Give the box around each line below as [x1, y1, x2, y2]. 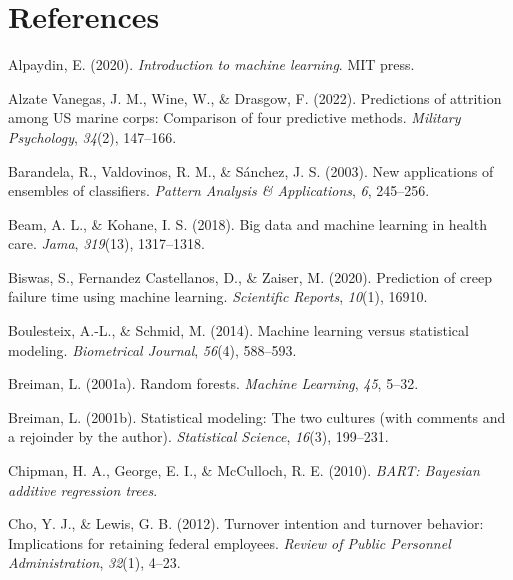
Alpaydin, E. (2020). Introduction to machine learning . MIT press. [8, 54, 415, 75]
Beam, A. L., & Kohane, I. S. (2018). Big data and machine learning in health [8, 213, 487, 234]
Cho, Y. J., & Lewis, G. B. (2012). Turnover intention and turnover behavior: [8, 513, 484, 534]
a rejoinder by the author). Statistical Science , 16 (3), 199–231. [8, 426, 389, 447]
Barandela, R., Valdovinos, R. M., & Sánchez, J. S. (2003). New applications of [8, 160, 494, 181]
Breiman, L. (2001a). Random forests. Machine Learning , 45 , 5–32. [8, 373, 419, 394]
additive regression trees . [8, 479, 158, 500]
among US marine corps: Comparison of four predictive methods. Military [8, 107, 461, 128]
